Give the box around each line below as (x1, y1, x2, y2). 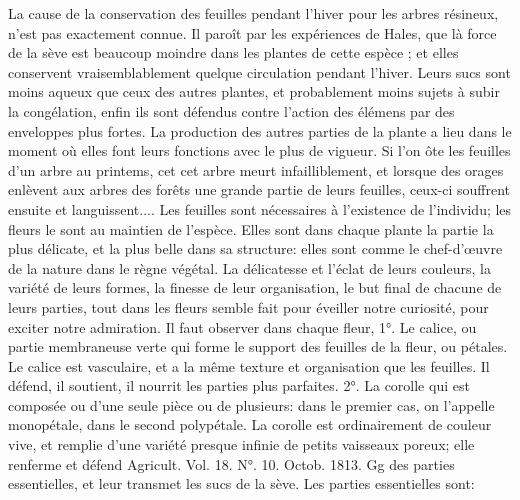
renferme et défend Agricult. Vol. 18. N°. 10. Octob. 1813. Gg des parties (8, 453, 455, 474)
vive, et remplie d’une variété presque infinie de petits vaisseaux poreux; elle (8, 434, 475, 455)
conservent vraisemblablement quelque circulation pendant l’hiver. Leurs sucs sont (8, 61, 511, 82)
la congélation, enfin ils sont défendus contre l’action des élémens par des (8, 100, 455, 121)
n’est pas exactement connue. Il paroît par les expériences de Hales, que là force (8, 22, 497, 43)
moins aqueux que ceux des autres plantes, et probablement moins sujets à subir (8, 81, 500, 102)
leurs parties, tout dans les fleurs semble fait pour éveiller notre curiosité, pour (8, 296, 489, 317)
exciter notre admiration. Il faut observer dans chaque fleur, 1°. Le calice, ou (8, 316, 477, 337)
